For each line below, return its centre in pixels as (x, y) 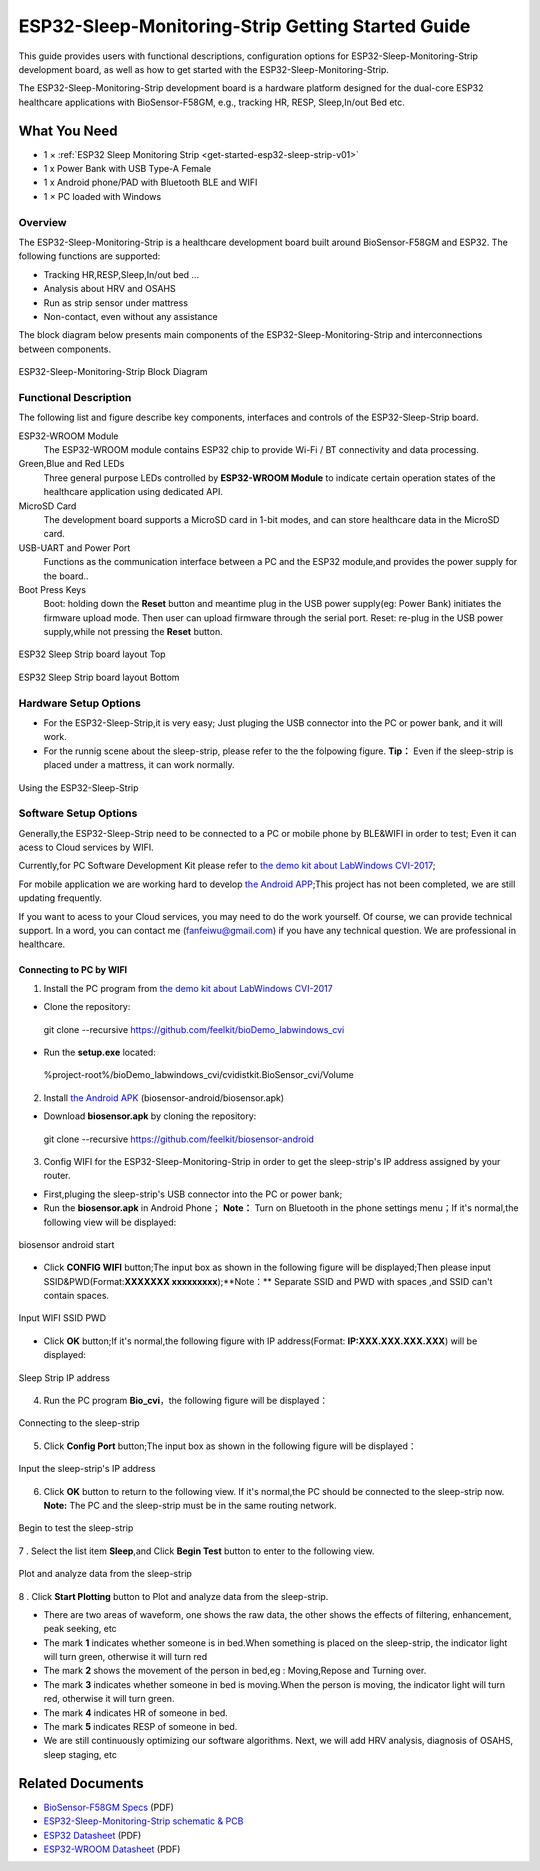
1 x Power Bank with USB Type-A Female (127, 169)
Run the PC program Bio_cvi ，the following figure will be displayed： (186, 1401)
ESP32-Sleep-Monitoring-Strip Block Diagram (113, 372)
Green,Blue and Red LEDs (71, 464)
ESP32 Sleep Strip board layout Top (92, 654)
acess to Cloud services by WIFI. (86, 847)
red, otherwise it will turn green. (109, 1699)
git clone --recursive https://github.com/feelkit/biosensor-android (179, 1139)
